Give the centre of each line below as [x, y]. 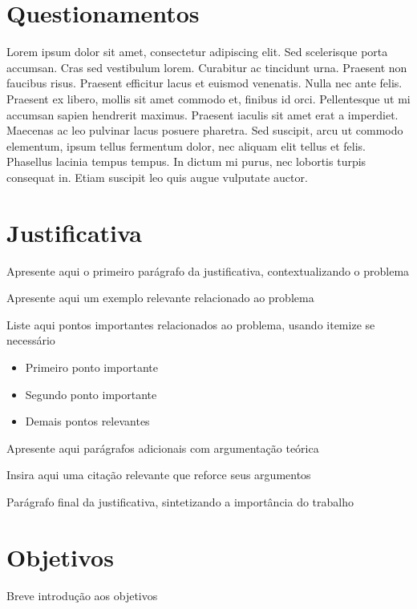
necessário [31, 340]
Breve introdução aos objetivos [82, 595]
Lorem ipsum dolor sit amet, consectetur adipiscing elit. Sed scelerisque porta [197, 52]
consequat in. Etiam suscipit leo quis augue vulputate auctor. [157, 177]
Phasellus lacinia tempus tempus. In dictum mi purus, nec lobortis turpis [186, 161]
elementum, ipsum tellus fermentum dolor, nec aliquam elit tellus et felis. [186, 145]
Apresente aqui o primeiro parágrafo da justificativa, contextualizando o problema [208, 270]
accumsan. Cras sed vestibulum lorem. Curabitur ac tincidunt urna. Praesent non [207, 67]
